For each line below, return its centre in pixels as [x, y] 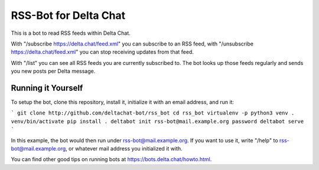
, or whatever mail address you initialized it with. [124, 148]
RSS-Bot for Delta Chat [68, 15]
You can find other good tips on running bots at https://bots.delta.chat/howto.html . [111, 159]
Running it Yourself [47, 88]
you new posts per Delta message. [53, 71]
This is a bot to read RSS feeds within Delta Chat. [71, 33]
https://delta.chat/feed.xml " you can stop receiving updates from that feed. [102, 52]
